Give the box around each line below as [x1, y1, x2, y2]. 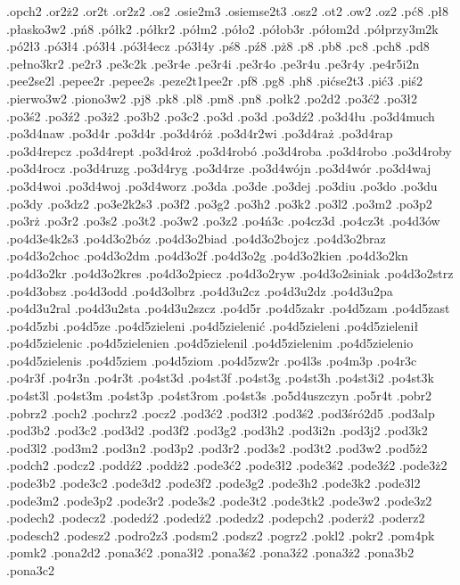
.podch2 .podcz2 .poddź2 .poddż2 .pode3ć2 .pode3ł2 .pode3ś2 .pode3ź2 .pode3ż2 [6, 456, 448, 474]
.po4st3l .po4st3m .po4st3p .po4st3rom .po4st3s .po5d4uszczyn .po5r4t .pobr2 [6, 386, 432, 405]
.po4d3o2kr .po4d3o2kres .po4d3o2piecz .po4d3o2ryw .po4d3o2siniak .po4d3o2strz [6, 263, 454, 282]
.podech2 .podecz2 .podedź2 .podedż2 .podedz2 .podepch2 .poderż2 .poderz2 [6, 508, 425, 527]
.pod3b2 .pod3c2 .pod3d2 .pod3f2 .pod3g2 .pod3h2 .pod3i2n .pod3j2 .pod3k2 [6, 421, 428, 440]
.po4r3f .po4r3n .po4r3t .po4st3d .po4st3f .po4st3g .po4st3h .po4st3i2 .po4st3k [6, 368, 434, 387]
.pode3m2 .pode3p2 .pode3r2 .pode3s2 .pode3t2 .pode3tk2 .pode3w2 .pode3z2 [6, 490, 432, 509]
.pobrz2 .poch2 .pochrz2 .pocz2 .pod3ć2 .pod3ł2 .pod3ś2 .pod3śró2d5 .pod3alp [6, 403, 435, 422]
